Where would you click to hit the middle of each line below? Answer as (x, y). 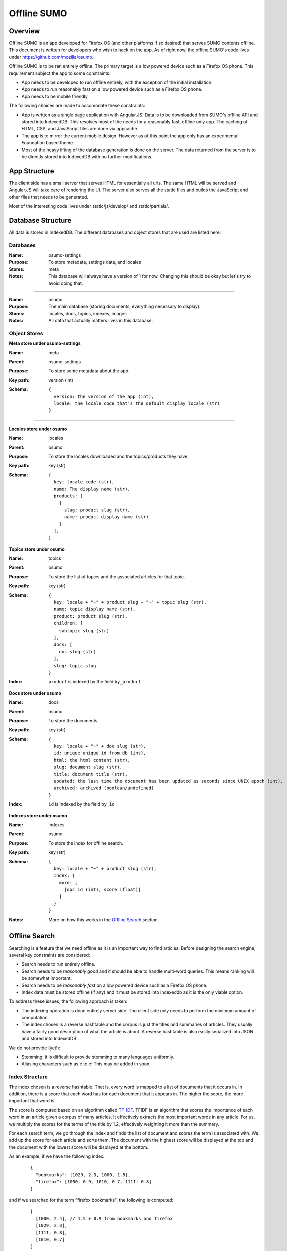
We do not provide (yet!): (35, 1048)
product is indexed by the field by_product (95, 682)
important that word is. (32, 1101)
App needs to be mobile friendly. (55, 96)
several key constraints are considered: (50, 955)
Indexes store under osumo (38, 815)
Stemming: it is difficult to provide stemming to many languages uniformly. (98, 1057)
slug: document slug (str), (88, 767)
